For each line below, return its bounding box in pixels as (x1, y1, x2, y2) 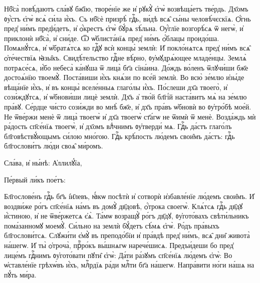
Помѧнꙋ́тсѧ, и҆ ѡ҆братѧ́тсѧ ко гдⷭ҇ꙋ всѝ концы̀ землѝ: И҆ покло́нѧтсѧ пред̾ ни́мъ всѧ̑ (4, 42, 250, 53)
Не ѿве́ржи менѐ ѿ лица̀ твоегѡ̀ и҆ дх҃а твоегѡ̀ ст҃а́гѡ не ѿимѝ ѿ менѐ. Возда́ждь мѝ (4, 111, 256, 121)
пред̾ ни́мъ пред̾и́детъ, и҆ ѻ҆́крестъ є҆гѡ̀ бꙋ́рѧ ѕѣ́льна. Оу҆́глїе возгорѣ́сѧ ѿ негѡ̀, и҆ (4, 23, 243, 33)
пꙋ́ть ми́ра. (4, 269, 37, 279)
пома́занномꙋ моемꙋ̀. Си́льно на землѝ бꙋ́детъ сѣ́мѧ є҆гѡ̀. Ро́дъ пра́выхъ (4, 220, 219, 230)
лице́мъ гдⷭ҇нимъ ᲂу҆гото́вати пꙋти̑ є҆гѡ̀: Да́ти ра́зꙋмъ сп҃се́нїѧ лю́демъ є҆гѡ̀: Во (4, 249, 232, 260)
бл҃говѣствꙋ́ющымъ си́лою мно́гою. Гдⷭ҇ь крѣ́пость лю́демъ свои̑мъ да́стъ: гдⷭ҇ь (4, 130, 235, 141)
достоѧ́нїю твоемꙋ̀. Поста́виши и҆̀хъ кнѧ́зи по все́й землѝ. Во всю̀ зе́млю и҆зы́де (4, 72, 244, 82)
